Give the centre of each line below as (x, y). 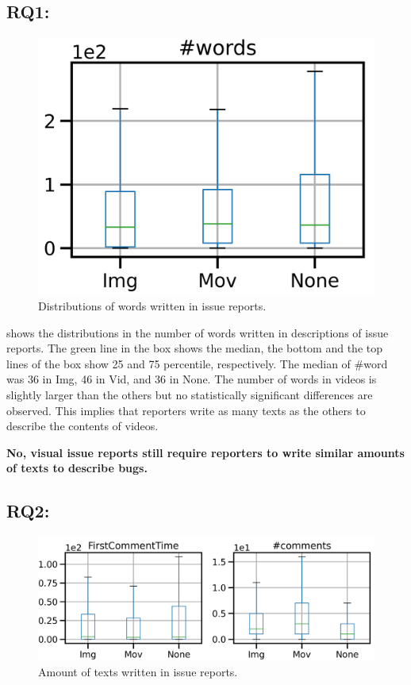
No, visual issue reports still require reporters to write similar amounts (205, 452)
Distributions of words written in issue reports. (152, 306)
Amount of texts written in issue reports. (138, 671)
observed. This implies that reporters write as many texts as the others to (186, 410)
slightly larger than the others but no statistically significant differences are (190, 394)
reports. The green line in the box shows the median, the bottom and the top (195, 348)
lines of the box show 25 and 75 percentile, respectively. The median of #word (197, 363)
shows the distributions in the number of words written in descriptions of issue (198, 332)
